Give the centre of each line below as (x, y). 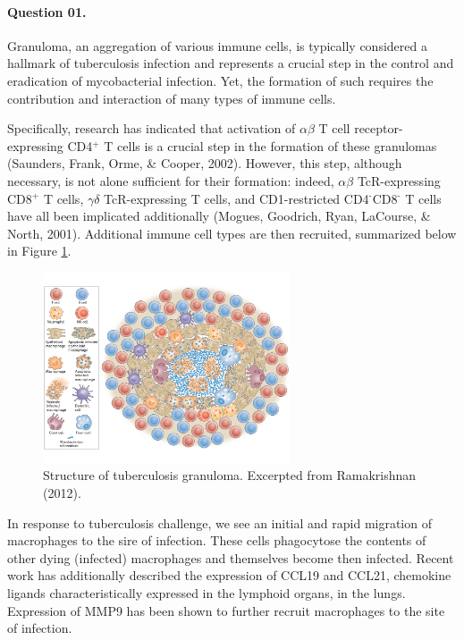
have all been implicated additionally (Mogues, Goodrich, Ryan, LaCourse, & (219, 216)
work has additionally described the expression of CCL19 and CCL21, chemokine (229, 575)
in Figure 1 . (39, 251)
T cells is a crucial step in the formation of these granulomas (270, 145)
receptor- (379, 128)
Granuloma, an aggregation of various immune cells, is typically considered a (217, 45)
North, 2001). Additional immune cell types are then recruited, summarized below (232, 233)
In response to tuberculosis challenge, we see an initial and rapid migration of (219, 522)
